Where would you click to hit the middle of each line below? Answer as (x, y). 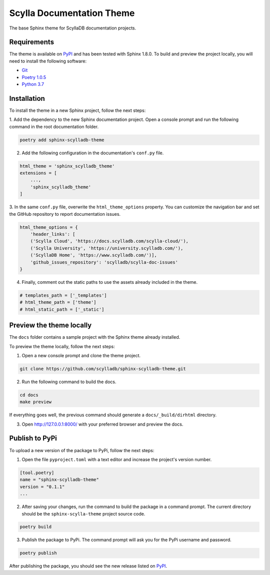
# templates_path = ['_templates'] (63, 295)
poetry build (36, 527)
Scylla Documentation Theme (72, 13)
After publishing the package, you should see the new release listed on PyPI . (88, 566)
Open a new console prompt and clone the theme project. (81, 355)
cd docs (29, 395)
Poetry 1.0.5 (34, 77)
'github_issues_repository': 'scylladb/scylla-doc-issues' (104, 262)
